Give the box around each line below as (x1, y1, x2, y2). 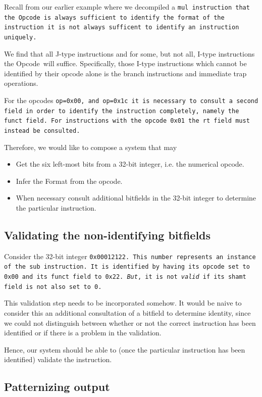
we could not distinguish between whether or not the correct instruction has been (4, 317, 256, 328)
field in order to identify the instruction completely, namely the (4, 107, 239, 115)
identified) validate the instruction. (4, 354, 112, 365)
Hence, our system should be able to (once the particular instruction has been (4, 344, 245, 355)
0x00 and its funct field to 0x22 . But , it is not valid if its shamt (4, 273, 246, 281)
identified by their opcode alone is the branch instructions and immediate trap (4, 68, 247, 78)
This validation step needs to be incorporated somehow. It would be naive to (4, 297, 242, 308)
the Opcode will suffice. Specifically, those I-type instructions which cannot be (4, 58, 247, 69)
